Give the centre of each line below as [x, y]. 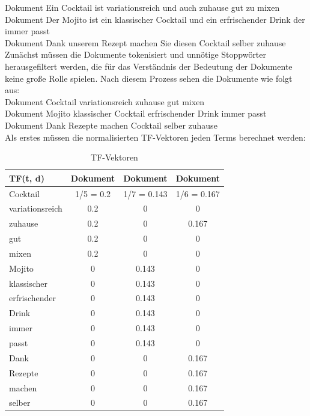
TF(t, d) [27, 178]
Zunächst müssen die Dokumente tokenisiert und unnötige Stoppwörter [136, 54]
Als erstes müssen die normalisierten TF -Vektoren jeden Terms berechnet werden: [155, 137]
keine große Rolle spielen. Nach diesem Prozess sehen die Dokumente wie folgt [149, 78]
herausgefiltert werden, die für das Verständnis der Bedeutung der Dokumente [149, 66]
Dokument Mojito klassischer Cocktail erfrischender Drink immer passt [136, 113]
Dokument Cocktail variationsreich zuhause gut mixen [105, 101]
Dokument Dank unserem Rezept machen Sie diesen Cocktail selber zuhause [145, 42]
